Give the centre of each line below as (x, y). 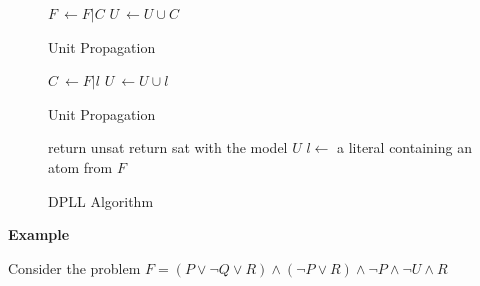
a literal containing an (404, 147)
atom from (80, 166)
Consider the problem (74, 267)
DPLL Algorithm (101, 200)
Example (39, 234)
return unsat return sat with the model (168, 147)
